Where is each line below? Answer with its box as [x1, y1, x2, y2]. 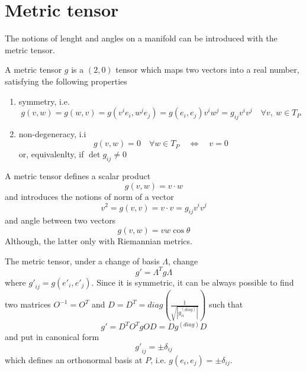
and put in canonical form [5, 331, 99, 343]
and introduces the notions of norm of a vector [5, 190, 174, 202]
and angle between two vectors [5, 214, 116, 227]
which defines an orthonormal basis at [5, 353, 143, 365]
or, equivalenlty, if [18, 148, 84, 160]
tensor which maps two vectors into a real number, [115, 63, 299, 76]
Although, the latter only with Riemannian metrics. [5, 234, 192, 247]
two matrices [5, 298, 51, 310]
